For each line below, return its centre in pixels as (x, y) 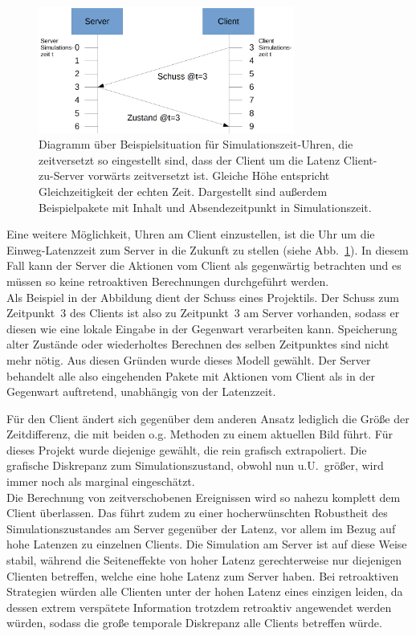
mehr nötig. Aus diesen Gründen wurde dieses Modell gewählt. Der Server (189, 359)
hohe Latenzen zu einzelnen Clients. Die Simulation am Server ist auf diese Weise (207, 544)
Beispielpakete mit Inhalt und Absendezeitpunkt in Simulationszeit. (205, 207)
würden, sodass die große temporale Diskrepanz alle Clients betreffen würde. (194, 623)
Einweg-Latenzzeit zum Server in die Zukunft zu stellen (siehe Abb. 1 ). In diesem (208, 249)
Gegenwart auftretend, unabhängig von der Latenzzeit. (141, 391)
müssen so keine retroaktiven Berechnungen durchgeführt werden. (168, 281)
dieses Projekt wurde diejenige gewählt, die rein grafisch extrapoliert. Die (187, 449)
